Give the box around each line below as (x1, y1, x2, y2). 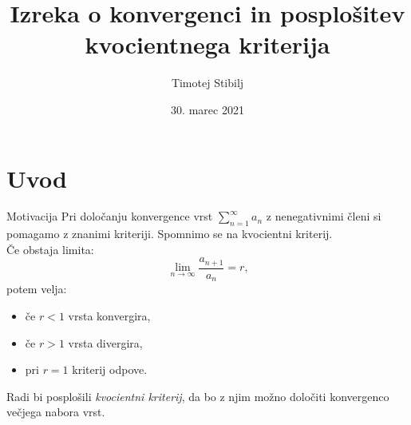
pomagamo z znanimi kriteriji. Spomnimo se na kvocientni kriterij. (6, 225, 333, 242)
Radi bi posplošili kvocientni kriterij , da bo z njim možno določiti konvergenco (6, 387, 389, 404)
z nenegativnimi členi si (266, 208, 381, 224)
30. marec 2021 (171, 101, 244, 117)
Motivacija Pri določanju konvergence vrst (6, 208, 213, 224)
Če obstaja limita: (6, 240, 94, 257)
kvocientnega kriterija (85, 28, 330, 61)
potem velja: (6, 280, 67, 297)
